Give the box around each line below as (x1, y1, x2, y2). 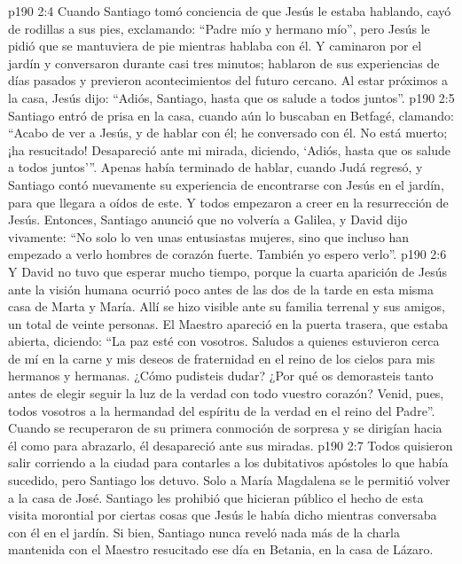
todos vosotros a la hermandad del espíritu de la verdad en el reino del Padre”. (8, 401, 435, 419)
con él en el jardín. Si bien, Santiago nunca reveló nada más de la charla (8, 522, 400, 541)
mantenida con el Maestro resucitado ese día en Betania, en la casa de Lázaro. (8, 540, 434, 559)
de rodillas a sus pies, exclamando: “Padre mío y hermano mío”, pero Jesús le (8, 19, 430, 37)
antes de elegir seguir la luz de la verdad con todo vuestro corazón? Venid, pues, (8, 384, 444, 403)
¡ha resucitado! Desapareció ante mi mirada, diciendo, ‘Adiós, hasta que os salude (8, 140, 450, 159)
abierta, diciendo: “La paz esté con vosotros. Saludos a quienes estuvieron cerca (8, 332, 440, 350)
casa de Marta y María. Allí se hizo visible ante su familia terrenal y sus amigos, (8, 297, 445, 316)
